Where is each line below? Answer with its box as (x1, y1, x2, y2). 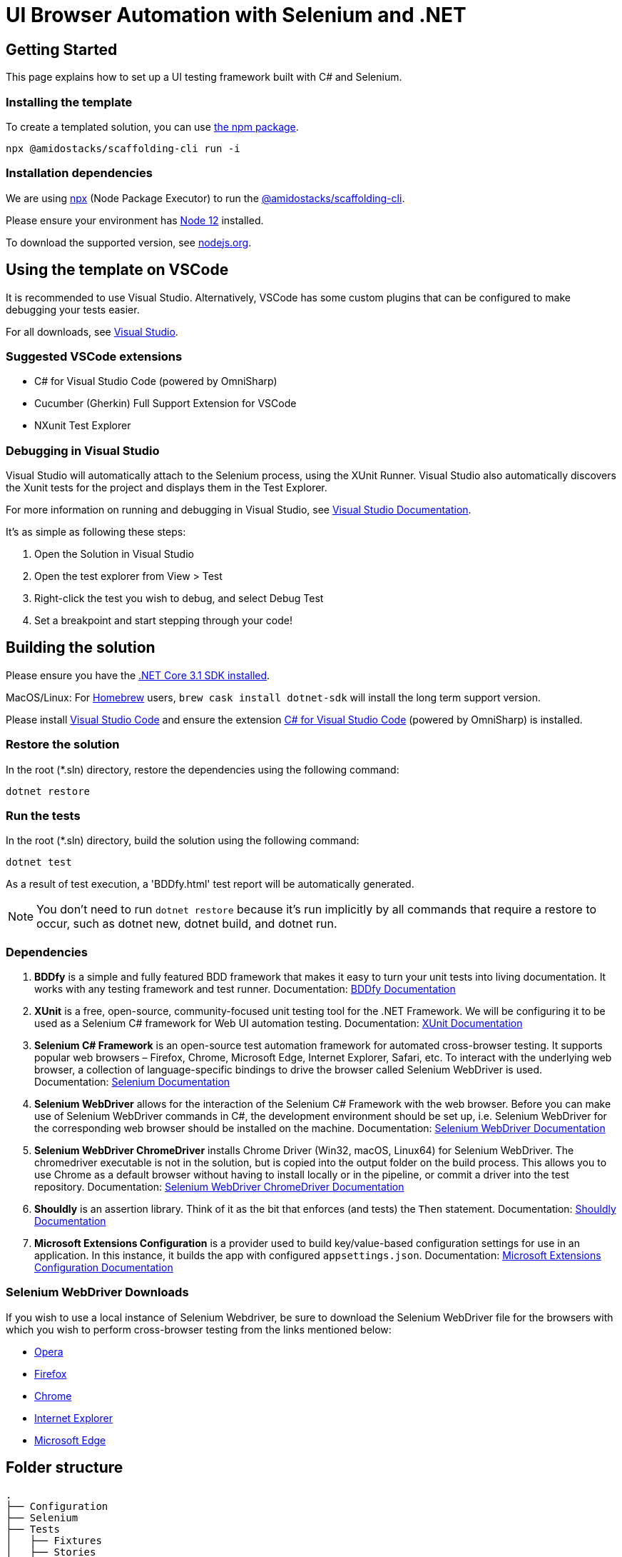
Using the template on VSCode (6, 261, 229, 279)
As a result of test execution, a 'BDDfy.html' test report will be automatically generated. (6, 878, 414, 891)
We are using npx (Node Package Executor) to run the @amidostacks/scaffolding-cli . (6, 191, 405, 204)
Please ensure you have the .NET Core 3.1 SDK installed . (6, 669, 270, 681)
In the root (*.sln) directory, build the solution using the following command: (6, 834, 360, 847)
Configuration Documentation (34, 1261, 173, 1274)
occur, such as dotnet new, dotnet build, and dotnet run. (36, 916, 337, 931)
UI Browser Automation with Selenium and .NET (6, 3, 466, 27)
